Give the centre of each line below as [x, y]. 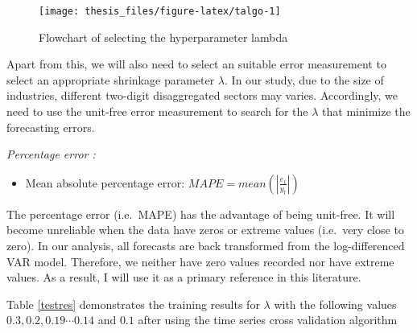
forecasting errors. [51, 127]
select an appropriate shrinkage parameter [111, 79]
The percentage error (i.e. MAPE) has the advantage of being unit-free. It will [201, 214]
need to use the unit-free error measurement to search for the [157, 111]
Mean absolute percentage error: [105, 182]
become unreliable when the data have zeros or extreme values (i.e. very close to [205, 230]
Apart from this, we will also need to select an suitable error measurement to [196, 64]
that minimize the [366, 111]
